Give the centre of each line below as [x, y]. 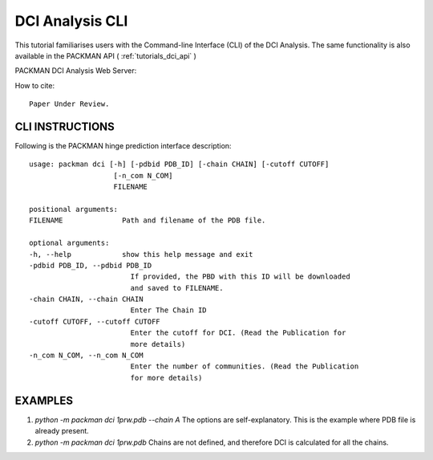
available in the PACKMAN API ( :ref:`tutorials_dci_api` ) [105, 55]
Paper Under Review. [69, 104]
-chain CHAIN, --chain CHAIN [86, 299]
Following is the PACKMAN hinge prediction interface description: [123, 146]
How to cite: [35, 85]
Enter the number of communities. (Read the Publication [245, 366]
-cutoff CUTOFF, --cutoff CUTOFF [95, 322]
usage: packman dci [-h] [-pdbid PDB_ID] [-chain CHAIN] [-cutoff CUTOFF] [179, 164]
